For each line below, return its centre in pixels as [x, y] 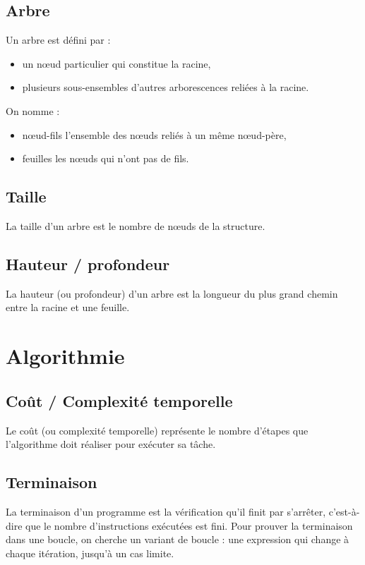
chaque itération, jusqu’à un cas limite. [90, 553]
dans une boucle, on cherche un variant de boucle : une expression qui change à [178, 539]
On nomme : [33, 110]
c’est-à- [344, 511]
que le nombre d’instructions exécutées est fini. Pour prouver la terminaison [189, 525]
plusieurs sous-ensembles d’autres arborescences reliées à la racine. [166, 87]
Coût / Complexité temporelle [119, 400]
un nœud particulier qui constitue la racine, [116, 63]
